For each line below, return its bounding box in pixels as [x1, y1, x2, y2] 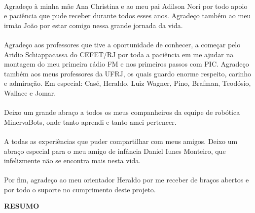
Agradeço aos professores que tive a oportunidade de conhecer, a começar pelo [4, 39, 241, 49]
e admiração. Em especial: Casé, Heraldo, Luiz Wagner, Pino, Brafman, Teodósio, [4, 78, 251, 88]
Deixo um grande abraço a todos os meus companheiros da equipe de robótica [4, 107, 240, 117]
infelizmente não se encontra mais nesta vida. [4, 155, 141, 166]
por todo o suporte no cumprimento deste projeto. [4, 184, 156, 194]
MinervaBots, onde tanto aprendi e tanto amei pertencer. [4, 116, 177, 127]
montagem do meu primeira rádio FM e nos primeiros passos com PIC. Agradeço [4, 59, 249, 69]
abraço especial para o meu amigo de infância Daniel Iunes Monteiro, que [4, 145, 226, 156]
